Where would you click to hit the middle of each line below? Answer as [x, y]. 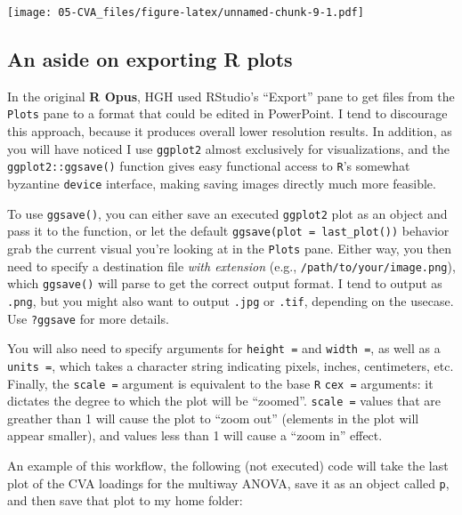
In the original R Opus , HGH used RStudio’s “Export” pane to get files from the [231, 96]
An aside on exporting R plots [150, 59]
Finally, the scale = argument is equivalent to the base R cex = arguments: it [220, 383]
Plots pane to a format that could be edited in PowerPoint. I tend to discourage [227, 113]
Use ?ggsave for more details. [88, 318]
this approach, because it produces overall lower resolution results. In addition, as [230, 131]
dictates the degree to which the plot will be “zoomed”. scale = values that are [224, 401]
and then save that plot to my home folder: [125, 500]
